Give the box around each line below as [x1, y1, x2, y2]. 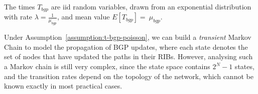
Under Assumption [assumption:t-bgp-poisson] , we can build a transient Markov [4, 32, 251, 42]
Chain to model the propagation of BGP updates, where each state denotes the [4, 41, 248, 52]
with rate [4, 11, 33, 22]
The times [4, 1, 35, 11]
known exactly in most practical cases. [4, 81, 122, 91]
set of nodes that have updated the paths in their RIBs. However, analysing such [4, 51, 253, 62]
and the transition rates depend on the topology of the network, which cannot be [4, 71, 253, 81]
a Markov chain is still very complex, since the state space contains [4, 61, 210, 72]
